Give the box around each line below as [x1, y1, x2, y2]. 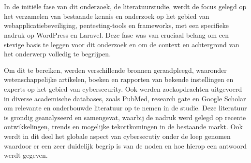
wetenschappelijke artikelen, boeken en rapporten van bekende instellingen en [4, 74, 234, 84]
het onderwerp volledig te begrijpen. [4, 49, 111, 59]
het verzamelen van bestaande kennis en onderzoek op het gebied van [4, 11, 209, 21]
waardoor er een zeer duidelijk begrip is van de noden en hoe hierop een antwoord [4, 140, 247, 150]
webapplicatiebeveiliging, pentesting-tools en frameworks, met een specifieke [4, 20, 229, 30]
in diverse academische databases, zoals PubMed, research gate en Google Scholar [4, 93, 246, 103]
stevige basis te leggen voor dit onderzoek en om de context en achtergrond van [4, 39, 239, 49]
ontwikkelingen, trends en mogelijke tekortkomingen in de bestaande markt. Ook [4, 122, 243, 132]
